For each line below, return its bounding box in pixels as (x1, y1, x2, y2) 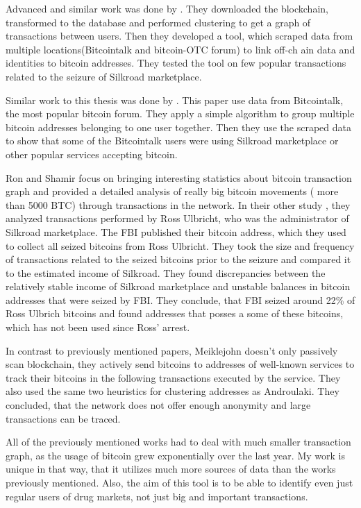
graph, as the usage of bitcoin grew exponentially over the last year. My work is (6, 448, 345, 462)
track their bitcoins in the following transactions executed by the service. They (6, 370, 341, 384)
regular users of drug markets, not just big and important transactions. (6, 489, 308, 503)
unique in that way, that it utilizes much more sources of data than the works (6, 462, 336, 476)
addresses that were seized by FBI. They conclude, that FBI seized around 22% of (6, 292, 355, 307)
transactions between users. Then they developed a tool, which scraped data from (6, 28, 353, 43)
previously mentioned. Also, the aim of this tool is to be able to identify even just (6, 475, 353, 489)
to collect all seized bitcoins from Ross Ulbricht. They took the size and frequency (6, 238, 355, 253)
